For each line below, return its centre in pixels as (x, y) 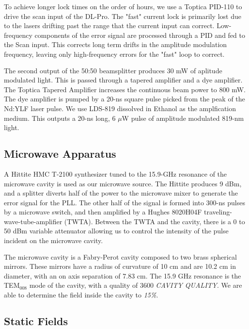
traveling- (218, 212)
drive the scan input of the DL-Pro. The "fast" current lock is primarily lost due (123, 16)
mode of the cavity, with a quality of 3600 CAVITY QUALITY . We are (136, 285)
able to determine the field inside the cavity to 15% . (81, 295)
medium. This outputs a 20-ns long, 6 (60, 118)
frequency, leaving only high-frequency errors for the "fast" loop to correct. (114, 54)
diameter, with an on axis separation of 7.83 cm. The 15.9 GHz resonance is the (123, 275)
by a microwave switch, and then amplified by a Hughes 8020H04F (103, 212)
